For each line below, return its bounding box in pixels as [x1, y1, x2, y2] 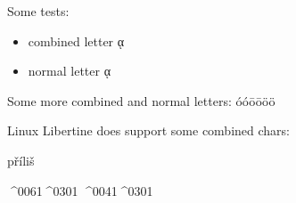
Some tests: [7, 2, 70, 20]
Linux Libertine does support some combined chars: [7, 121, 290, 140]
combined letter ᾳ [28, 31, 125, 50]
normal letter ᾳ [28, 61, 111, 80]
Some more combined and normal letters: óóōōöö [7, 91, 275, 110]
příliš [7, 150, 35, 169]
